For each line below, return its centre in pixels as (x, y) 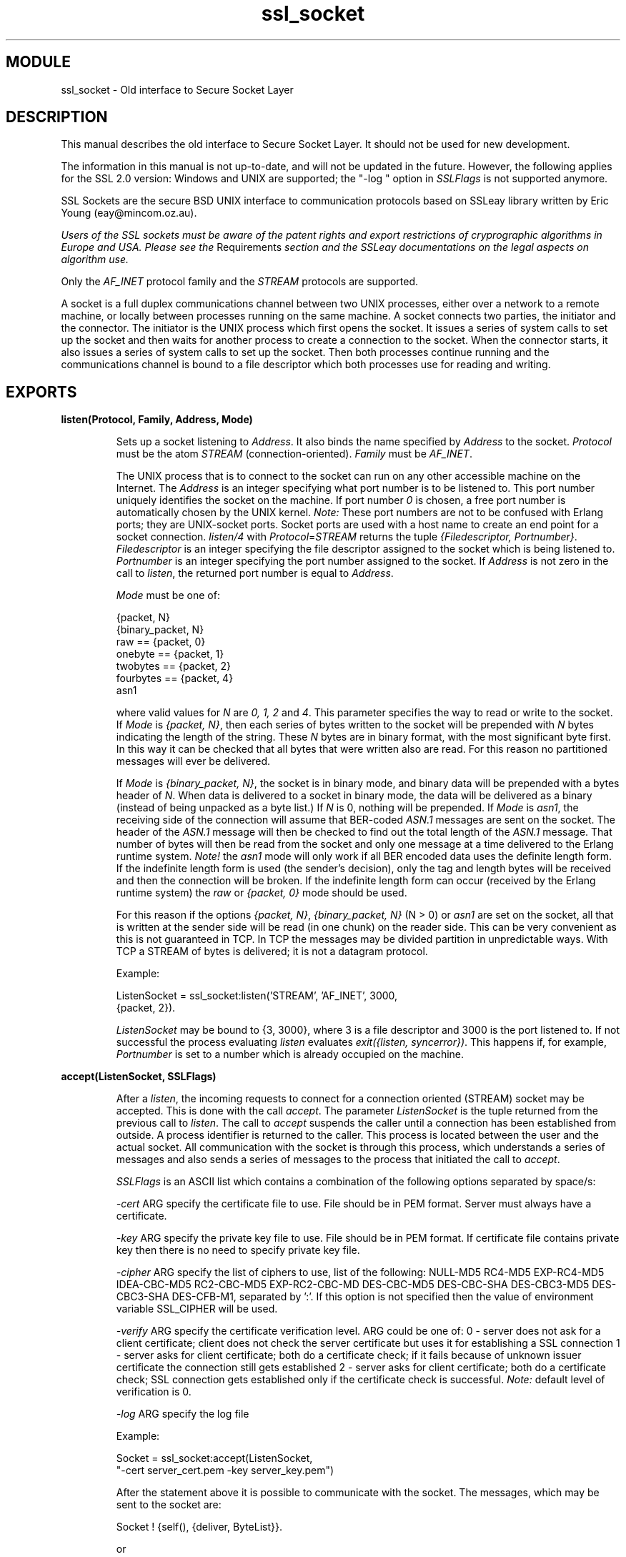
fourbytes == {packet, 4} (175, 678)
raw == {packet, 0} (161, 642)
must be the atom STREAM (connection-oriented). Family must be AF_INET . (294, 454)
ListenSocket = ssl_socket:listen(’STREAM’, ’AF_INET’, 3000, (257, 996)
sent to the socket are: (169, 1505)
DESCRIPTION (57, 117)
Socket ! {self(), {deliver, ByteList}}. (199, 1527)
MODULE (38, 62)
